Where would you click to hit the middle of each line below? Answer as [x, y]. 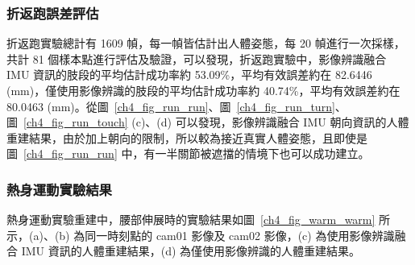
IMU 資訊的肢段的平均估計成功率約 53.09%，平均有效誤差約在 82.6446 [189, 75]
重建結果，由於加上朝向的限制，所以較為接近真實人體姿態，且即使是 [187, 137]
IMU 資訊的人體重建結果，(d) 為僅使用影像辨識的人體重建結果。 [191, 251]
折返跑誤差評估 [53, 12]
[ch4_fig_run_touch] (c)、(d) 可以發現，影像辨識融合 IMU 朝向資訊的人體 [216, 122]
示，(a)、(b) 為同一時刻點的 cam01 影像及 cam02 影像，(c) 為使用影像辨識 [201, 235]
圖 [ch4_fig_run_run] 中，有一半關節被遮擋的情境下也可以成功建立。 [188, 153]
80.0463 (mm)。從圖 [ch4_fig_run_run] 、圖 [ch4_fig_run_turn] [171, 106]
